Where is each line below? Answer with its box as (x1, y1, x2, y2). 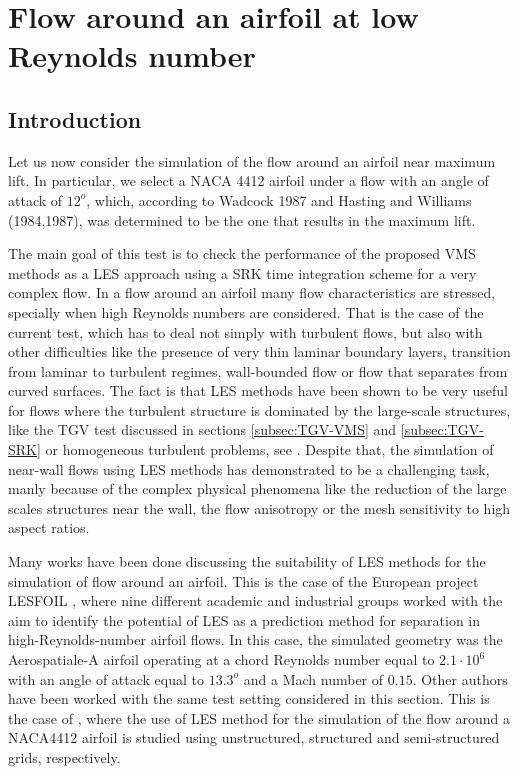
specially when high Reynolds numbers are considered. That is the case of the (8, 301, 484, 322)
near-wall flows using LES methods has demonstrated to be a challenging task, (8, 458, 490, 479)
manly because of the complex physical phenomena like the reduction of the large (8, 478, 507, 499)
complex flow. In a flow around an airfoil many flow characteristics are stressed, (8, 282, 496, 303)
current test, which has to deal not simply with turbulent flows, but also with (8, 321, 483, 342)
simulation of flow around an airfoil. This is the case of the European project (8, 570, 479, 591)
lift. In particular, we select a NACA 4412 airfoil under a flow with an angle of (8, 170, 489, 191)
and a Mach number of (243, 668, 384, 689)
